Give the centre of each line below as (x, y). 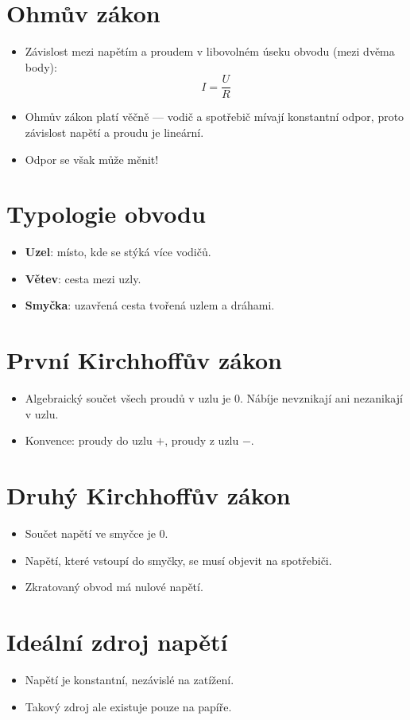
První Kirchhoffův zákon (145, 360)
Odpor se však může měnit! (92, 159)
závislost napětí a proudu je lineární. (114, 132)
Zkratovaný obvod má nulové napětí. (114, 587)
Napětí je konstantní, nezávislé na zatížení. (130, 679)
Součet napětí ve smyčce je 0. (97, 533)
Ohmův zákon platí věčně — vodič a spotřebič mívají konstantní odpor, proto (215, 117)
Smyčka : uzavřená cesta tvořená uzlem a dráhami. (150, 305)
